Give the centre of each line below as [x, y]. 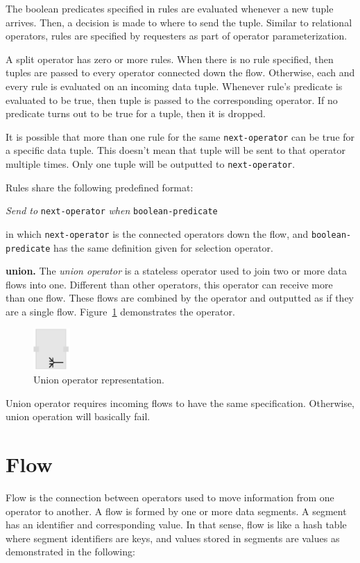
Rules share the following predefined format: [100, 187]
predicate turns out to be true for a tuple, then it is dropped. [136, 113]
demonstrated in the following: [70, 552]
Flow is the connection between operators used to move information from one [170, 497]
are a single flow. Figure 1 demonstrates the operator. [120, 311]
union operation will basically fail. [78, 416]
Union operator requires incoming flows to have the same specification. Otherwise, [180, 402]
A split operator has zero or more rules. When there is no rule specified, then [170, 59]
